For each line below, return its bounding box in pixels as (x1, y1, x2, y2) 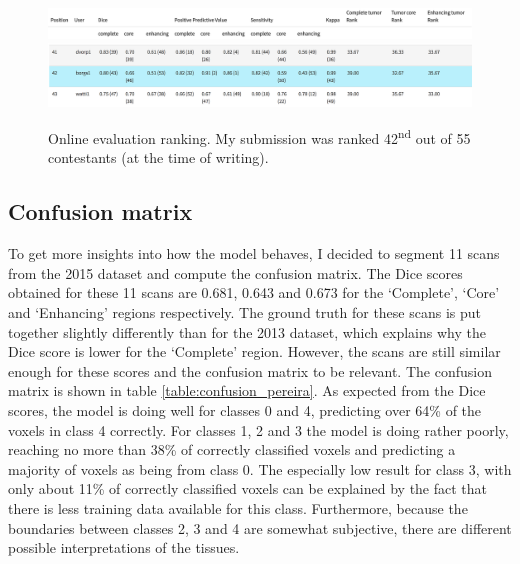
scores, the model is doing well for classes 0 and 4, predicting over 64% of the (8, 399, 482, 420)
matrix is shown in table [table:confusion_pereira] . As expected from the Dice (8, 380, 486, 401)
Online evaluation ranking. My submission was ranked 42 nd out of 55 (48, 125, 471, 148)
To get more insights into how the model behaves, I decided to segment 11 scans (8, 243, 500, 264)
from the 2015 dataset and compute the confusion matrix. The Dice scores (8, 262, 463, 283)
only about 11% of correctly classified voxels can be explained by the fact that (8, 478, 488, 499)
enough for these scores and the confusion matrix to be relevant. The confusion (8, 360, 492, 381)
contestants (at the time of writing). (48, 147, 269, 168)
